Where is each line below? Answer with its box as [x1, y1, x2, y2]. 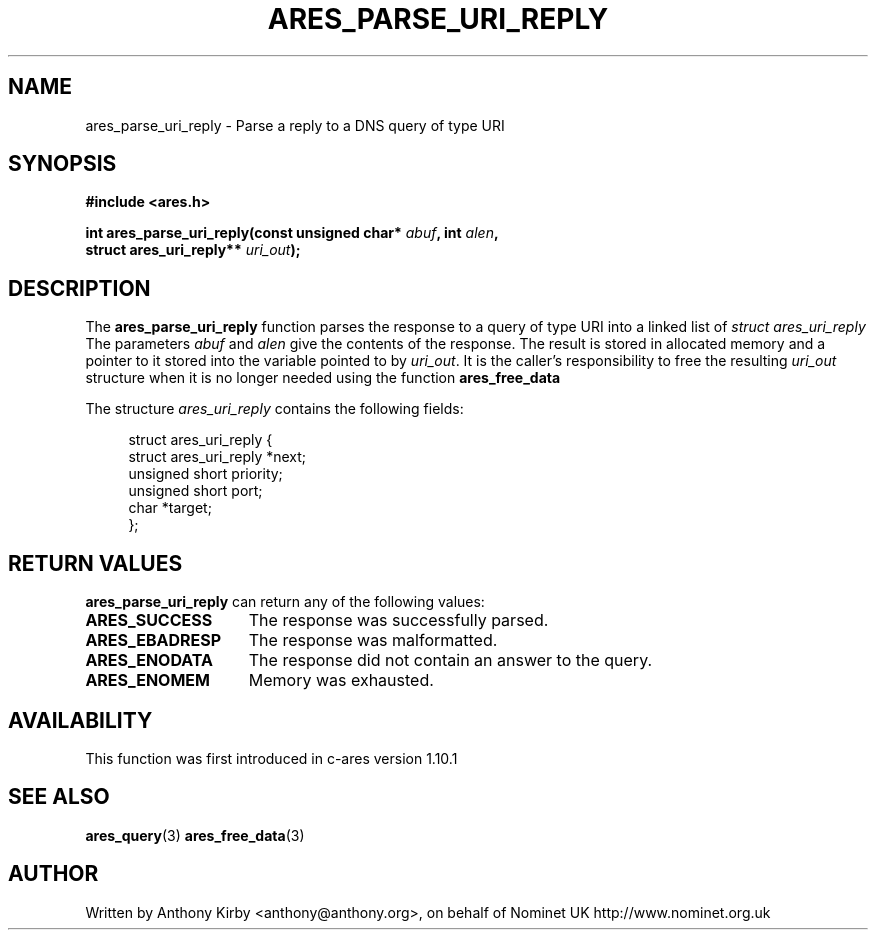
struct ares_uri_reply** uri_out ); [85, 241, 301, 259]
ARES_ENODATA [85, 650, 214, 671]
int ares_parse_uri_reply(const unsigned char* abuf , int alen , [85, 224, 499, 242]
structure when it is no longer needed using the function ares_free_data [85, 369, 561, 387]
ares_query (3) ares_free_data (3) [85, 826, 305, 844]
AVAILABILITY [8, 707, 153, 733]
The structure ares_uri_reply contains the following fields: [85, 400, 464, 418]
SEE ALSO [8, 784, 110, 810]
